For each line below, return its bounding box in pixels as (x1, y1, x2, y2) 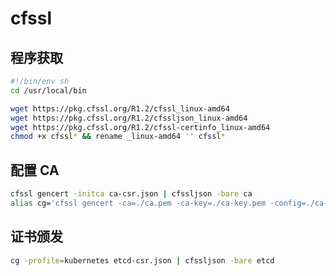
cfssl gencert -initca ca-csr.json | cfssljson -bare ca (10, 189, 253, 199)
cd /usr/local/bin (10, 85, 87, 96)
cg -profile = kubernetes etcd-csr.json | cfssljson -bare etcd (10, 255, 275, 266)
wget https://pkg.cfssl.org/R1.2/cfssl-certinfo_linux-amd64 (10, 122, 271, 132)
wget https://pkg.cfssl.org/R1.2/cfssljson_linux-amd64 (10, 113, 248, 123)
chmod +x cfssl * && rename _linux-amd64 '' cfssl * (10, 132, 226, 142)
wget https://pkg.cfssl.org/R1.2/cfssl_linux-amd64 (10, 103, 230, 114)
